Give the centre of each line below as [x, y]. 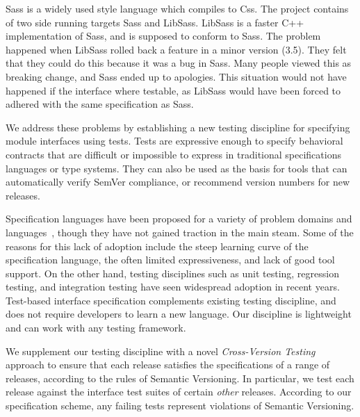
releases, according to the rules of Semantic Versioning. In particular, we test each [180, 378]
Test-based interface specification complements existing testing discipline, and [171, 300]
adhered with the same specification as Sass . [100, 104]
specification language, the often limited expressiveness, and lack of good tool [170, 260]
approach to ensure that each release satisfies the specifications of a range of [168, 365]
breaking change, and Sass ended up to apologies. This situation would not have [176, 76]
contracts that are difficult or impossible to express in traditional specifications [173, 154]
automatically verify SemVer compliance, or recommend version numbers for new [178, 182]
